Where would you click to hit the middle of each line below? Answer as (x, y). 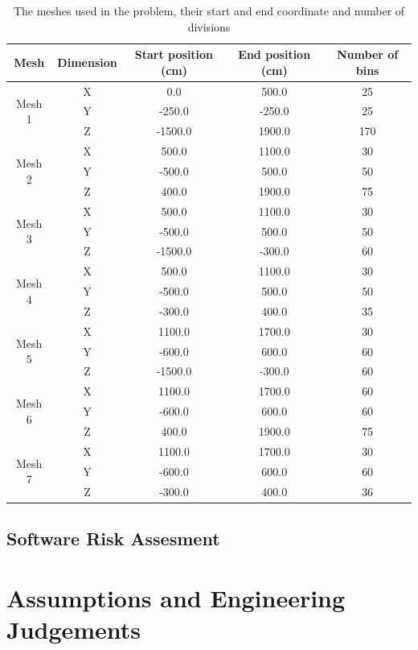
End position (275, 54)
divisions (209, 26)
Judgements (74, 629)
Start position (174, 54)
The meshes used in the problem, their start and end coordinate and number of (209, 10)
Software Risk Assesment (113, 538)
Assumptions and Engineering (176, 597)
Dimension (87, 62)
